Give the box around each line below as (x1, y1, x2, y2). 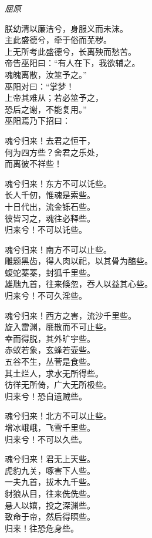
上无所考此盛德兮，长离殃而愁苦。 (5, 45, 136, 57)
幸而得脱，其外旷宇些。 (5, 332, 95, 344)
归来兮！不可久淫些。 (5, 289, 87, 302)
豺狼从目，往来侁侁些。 (5, 487, 95, 499)
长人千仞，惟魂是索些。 (5, 189, 95, 201)
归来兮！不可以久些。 (5, 433, 87, 445)
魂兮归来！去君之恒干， (5, 134, 95, 146)
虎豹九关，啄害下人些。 (5, 464, 95, 476)
